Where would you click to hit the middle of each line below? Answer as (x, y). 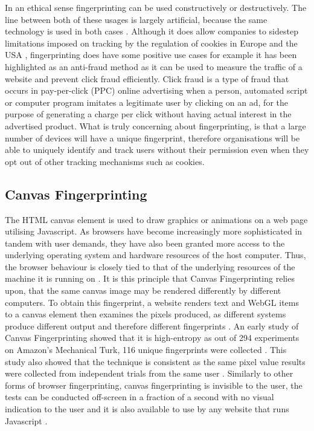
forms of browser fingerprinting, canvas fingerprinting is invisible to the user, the (154, 385)
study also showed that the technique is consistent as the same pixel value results (155, 361)
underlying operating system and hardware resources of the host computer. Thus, (155, 255)
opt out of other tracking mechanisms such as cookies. (105, 161)
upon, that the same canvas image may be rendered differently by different (143, 290)
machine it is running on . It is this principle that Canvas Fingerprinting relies (150, 278)
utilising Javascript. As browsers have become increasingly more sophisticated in (154, 231)
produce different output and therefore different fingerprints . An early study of (152, 326)
